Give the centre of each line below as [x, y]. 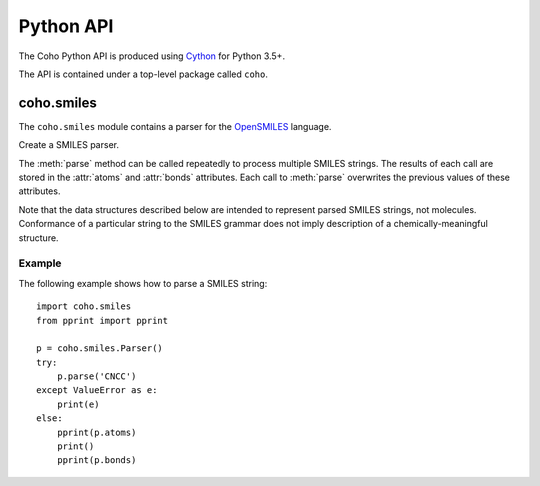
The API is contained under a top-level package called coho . [143, 74]
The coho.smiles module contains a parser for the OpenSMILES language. [175, 126]
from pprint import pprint [102, 320]
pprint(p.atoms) [96, 432]
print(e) [78, 404]
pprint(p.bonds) [96, 460]
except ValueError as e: [97, 390]
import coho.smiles [84, 306]
